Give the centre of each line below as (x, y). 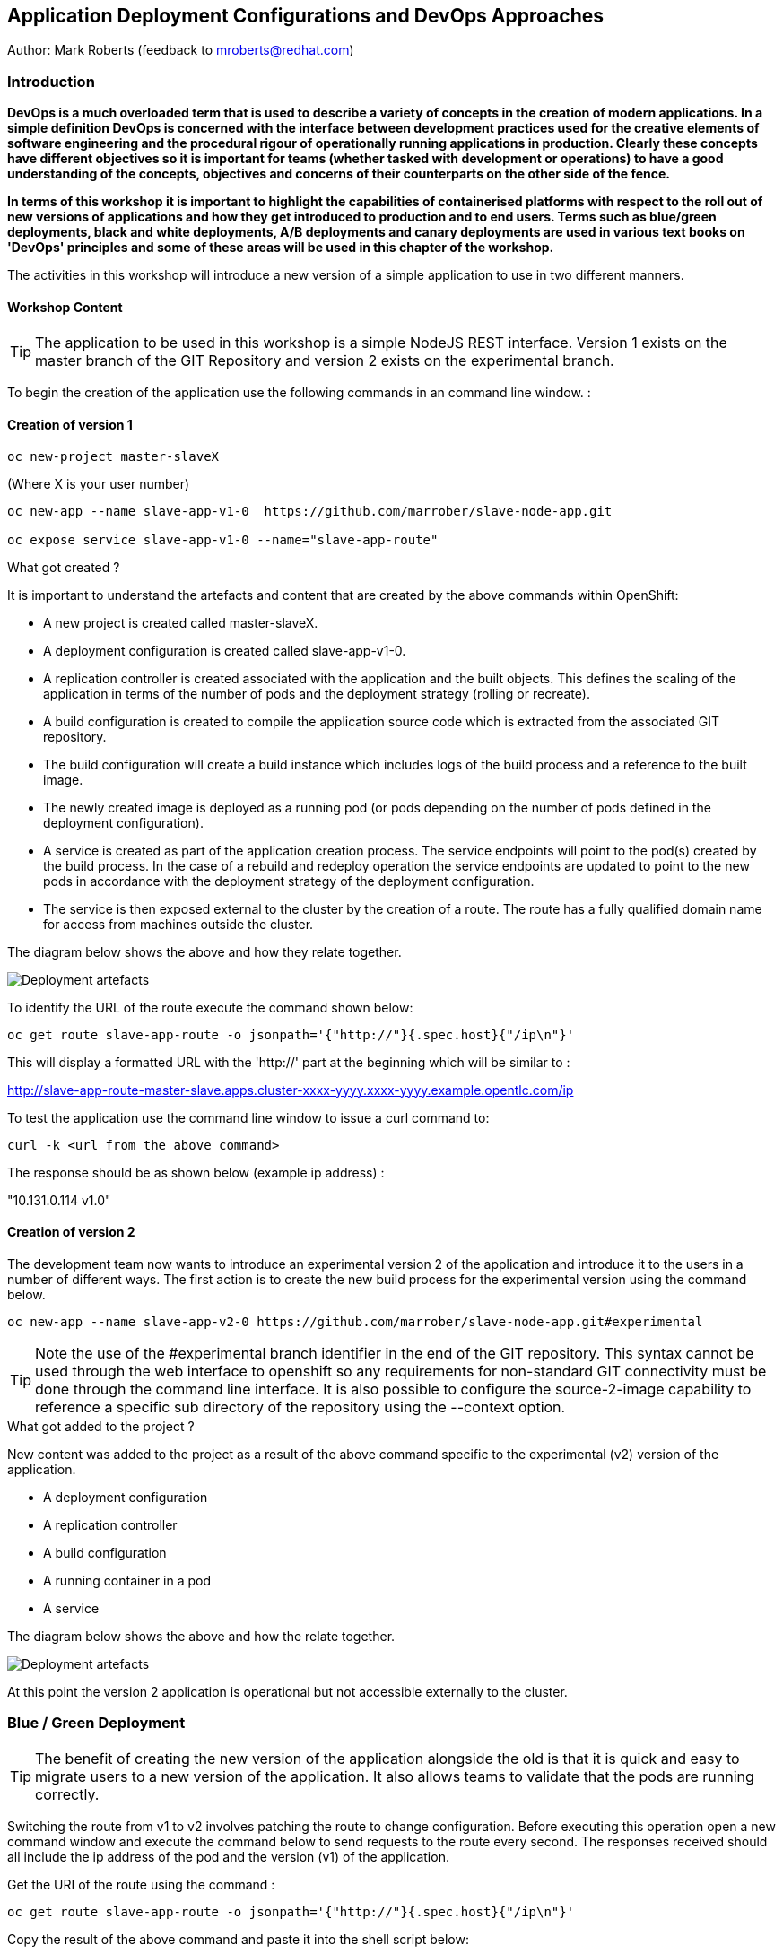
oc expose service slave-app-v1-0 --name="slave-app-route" (223, 539)
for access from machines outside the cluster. (178, 924)
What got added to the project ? (101, 1426)
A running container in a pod (127, 1580)
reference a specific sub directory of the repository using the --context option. (300, 1407)
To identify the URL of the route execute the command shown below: (210, 1007)
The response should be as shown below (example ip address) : (196, 1172)
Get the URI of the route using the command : (141, 1884)
